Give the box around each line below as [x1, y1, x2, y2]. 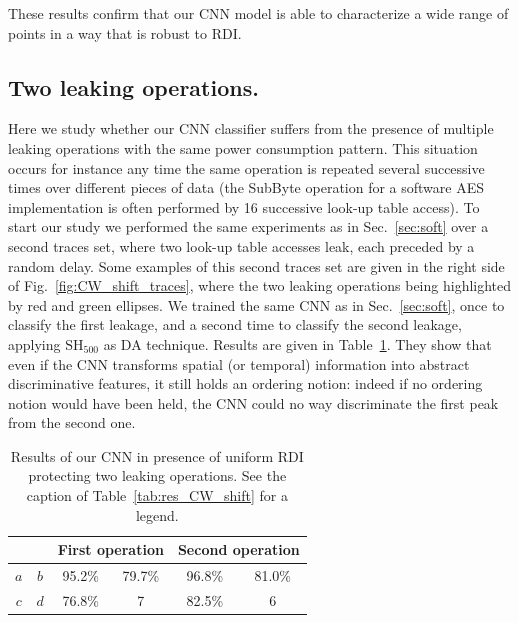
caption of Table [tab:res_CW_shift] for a [26, 485, 288, 506]
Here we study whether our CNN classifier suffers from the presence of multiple [8, 118, 494, 139]
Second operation [177, 539, 300, 560]
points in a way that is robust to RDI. [8, 22, 242, 43]
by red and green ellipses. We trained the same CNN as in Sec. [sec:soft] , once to [8, 294, 505, 315]
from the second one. [8, 412, 136, 433]
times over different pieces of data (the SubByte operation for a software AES [8, 177, 485, 198]
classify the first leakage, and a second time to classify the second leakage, [8, 314, 462, 335]
